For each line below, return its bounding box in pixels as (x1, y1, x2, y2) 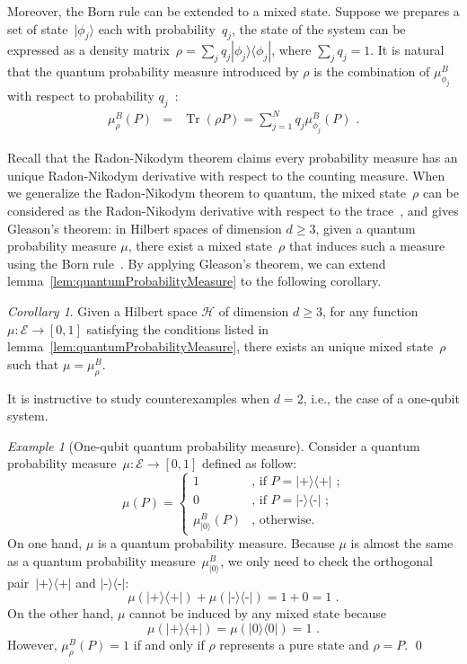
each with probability (98, 19, 216, 38)
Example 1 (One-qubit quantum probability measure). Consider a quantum (7, 436, 420, 455)
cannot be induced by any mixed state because (129, 604, 387, 623)
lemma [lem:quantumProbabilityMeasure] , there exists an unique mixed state (7, 337, 434, 356)
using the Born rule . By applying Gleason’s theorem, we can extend (7, 253, 386, 272)
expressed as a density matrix (7, 40, 170, 59)
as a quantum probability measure (7, 551, 196, 570)
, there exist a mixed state (128, 236, 273, 255)
